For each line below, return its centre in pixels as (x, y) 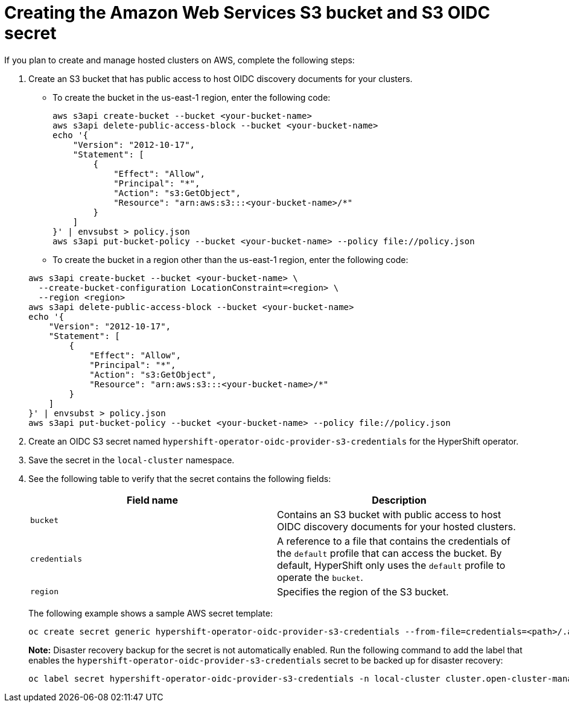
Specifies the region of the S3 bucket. (363, 591)
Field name (152, 500)
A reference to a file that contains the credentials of (394, 541)
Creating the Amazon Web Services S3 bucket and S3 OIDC (247, 13)
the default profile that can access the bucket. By (389, 553)
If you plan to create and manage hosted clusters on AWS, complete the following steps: (180, 60)
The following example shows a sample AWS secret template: (151, 613)
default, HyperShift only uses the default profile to (391, 565)
